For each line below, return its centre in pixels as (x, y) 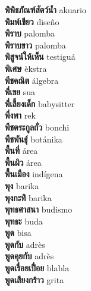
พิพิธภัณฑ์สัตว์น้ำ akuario (45, 10)
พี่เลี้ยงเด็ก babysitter (40, 103)
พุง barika (22, 185)
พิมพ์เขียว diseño (32, 21)
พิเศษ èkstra (26, 68)
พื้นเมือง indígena (34, 174)
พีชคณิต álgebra (32, 80)
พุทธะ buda (24, 221)
